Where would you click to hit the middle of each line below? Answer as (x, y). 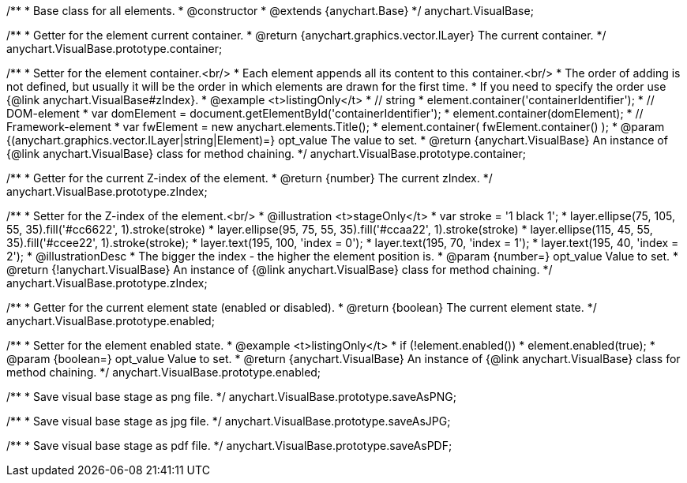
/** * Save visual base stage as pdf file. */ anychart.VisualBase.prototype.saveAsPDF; (229, 446)
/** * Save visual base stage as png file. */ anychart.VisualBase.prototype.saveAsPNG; (231, 397)
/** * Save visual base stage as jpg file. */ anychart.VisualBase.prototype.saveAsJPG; (229, 421)
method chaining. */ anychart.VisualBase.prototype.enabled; (164, 372)
